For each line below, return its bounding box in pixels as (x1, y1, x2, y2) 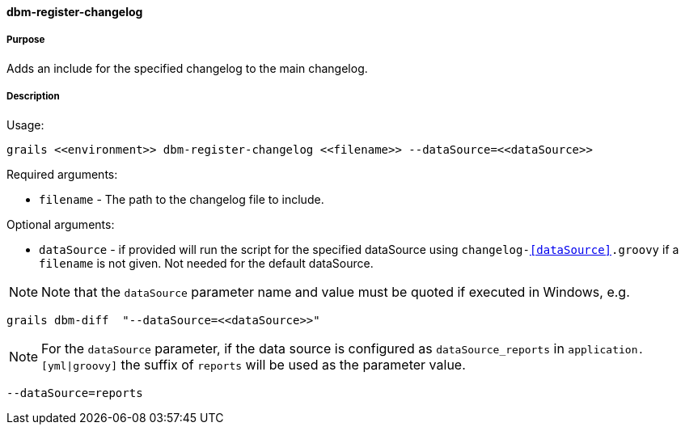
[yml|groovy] (41, 359, 117, 372)
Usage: (6, 117, 44, 132)
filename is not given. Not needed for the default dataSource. (39, 256, 374, 270)
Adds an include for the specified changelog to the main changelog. (6, 61, 368, 75)
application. (568, 343, 645, 356)
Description (6, 91, 60, 103)
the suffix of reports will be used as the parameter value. (121, 356, 466, 373)
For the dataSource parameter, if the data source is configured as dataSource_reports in (41, 340, 564, 357)
